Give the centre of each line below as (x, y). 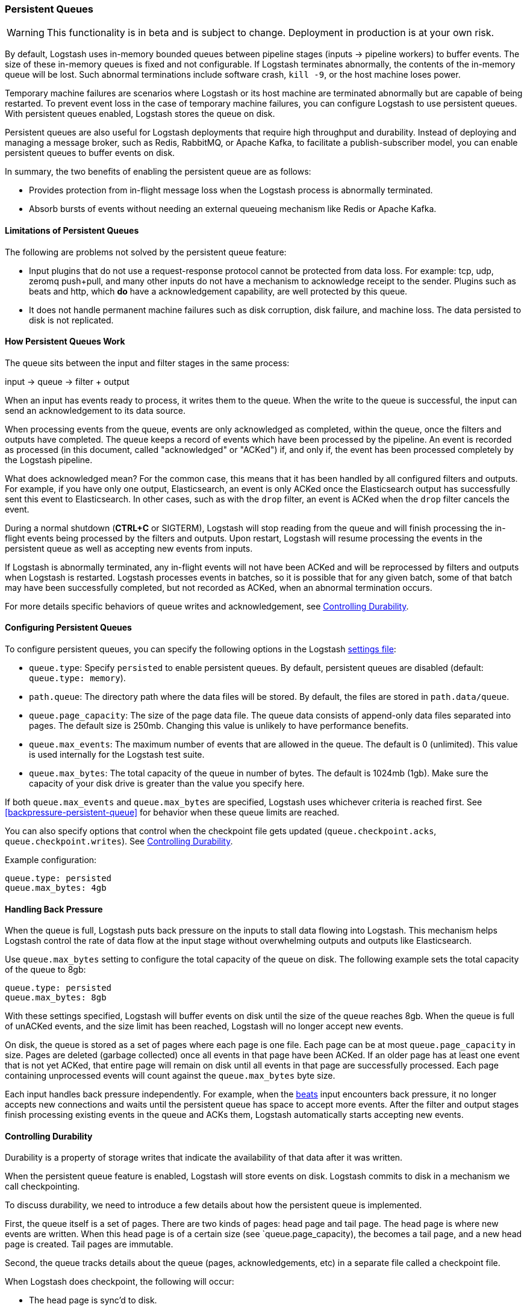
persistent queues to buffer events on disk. (90, 153)
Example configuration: (51, 860)
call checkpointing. (42, 1187)
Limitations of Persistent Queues (72, 230)
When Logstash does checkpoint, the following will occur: (120, 1282)
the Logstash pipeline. (49, 460)
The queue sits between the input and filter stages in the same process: (147, 363)
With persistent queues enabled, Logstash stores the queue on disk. (140, 114)
